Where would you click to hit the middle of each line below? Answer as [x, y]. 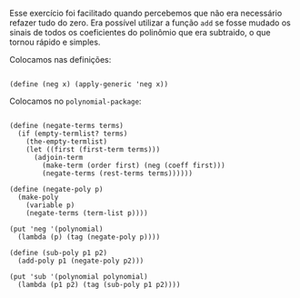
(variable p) [50, 205]
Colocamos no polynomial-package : [75, 101]
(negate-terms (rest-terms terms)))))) [118, 174]
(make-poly [38, 197]
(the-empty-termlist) [66, 142]
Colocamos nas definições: [60, 60]
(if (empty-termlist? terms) [73, 134]
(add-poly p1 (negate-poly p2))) [81, 261]
